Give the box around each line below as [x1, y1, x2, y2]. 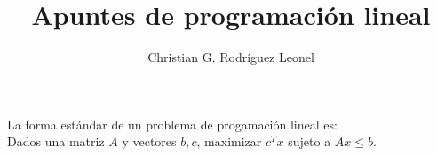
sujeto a [288, 132, 331, 151]
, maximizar [196, 132, 262, 151]
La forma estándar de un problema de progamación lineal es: [7, 114, 338, 133]
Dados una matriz [7, 132, 105, 151]
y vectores [122, 132, 177, 151]
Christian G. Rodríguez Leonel [147, 48, 314, 66]
